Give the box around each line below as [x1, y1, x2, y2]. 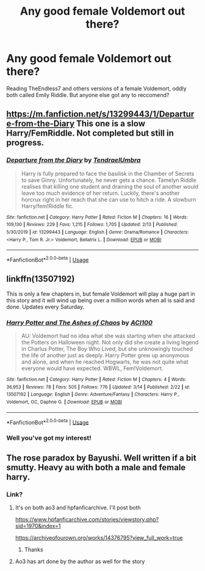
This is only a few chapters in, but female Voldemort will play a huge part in [6, 290, 195, 297]
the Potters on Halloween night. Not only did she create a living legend [21, 339, 199, 346]
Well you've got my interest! [6, 434, 92, 442]
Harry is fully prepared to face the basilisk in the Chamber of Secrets [21, 170, 195, 177]
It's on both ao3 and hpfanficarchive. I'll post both [15, 504, 142, 511]
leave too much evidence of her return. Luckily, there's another [21, 189, 180, 197]
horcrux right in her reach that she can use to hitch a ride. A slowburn [21, 195, 196, 203]
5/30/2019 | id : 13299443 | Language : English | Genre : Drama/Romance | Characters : [6, 229, 189, 235]
